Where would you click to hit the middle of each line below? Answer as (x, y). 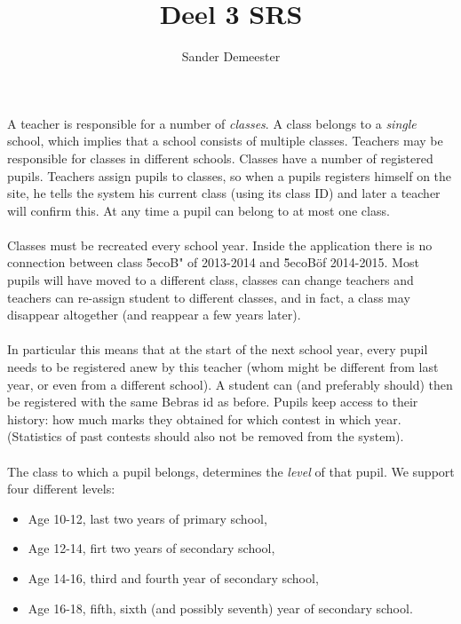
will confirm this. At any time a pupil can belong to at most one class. (199, 210)
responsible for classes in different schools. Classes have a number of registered (220, 158)
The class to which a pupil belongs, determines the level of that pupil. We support (231, 471)
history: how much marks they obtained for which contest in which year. (204, 419)
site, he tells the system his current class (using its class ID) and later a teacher (224, 193)
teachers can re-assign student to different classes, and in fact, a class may (209, 297)
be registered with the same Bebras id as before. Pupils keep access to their (213, 402)
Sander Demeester (231, 56)
